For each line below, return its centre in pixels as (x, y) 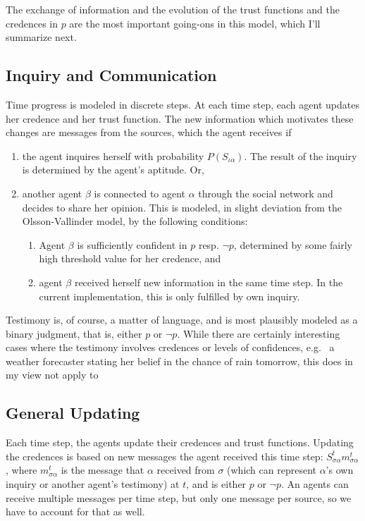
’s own (340, 470)
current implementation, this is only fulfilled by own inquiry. (169, 296)
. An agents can (315, 484)
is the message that (103, 470)
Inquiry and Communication (111, 75)
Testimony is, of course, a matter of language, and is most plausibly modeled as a (182, 320)
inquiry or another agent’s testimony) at (93, 484)
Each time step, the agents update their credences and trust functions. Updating (180, 442)
